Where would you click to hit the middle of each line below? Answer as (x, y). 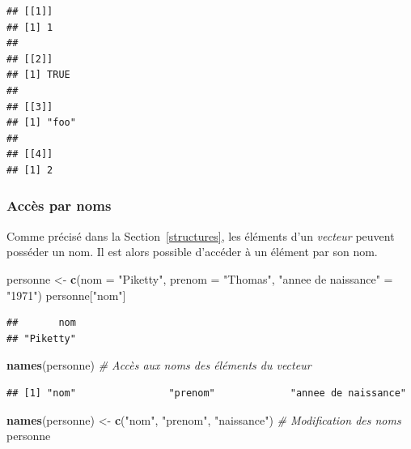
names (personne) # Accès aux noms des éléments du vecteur (159, 365)
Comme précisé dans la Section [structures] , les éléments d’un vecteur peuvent (201, 235)
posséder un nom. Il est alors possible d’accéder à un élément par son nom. (192, 252)
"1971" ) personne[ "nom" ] (66, 295)
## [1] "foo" (41, 123)
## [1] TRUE (38, 75)
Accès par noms (59, 205)
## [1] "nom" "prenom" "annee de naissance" (206, 393)
